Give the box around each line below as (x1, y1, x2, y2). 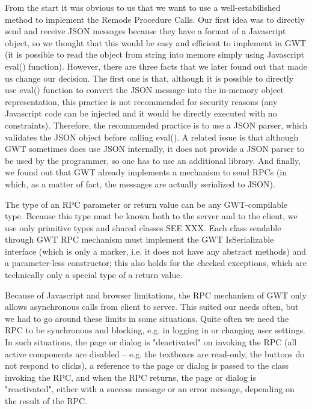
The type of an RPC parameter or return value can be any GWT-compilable (5, 198, 288, 210)
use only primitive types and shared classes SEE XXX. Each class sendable (5, 221, 281, 234)
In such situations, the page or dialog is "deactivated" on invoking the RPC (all (5, 336, 297, 348)
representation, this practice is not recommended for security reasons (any (5, 95, 278, 108)
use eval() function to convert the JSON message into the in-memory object (5, 83, 284, 96)
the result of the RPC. (5, 395, 88, 407)
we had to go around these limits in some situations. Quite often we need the (5, 312, 289, 324)
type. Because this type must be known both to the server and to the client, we (5, 210, 298, 222)
